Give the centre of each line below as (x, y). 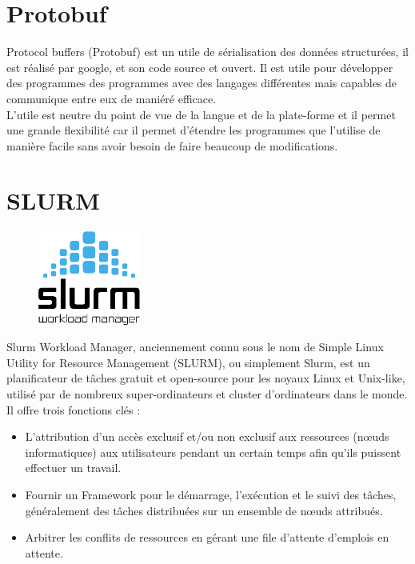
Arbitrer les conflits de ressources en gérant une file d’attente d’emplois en (207, 537)
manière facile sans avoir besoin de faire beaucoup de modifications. (172, 145)
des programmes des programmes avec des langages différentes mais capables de (202, 83)
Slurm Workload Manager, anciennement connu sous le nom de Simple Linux (195, 347)
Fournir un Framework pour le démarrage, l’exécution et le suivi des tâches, (211, 494)
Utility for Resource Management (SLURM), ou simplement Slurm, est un (188, 362)
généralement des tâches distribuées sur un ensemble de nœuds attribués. (204, 510)
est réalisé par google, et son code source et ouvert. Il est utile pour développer (200, 67)
